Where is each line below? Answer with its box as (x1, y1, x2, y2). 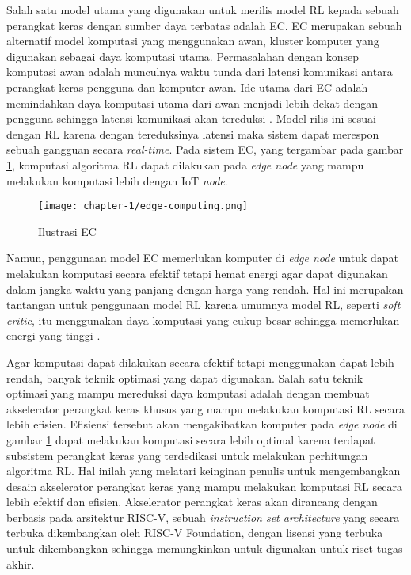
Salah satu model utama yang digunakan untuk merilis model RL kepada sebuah (6, 2, 399, 17)
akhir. (6, 555, 35, 572)
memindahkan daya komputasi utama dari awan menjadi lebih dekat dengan (6, 94, 379, 111)
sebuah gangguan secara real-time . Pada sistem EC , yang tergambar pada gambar (6, 141, 404, 158)
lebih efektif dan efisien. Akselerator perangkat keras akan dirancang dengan (6, 493, 378, 510)
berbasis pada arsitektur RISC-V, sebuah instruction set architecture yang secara (6, 508, 400, 525)
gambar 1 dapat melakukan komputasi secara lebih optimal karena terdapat (6, 431, 375, 447)
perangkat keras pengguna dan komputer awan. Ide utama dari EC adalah (6, 78, 368, 95)
